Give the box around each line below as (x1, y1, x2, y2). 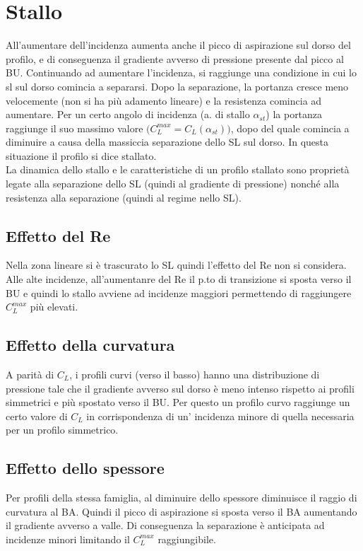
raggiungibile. (157, 531, 216, 546)
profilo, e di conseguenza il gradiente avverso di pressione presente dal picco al (6, 51, 344, 66)
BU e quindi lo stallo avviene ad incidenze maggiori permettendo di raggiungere (6, 285, 352, 300)
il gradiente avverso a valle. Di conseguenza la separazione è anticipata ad (6, 518, 325, 533)
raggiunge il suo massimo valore (6, 120, 143, 135)
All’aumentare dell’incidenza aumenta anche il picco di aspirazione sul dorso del (6, 37, 351, 52)
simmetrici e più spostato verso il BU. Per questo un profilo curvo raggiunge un (6, 395, 350, 410)
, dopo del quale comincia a (230, 120, 350, 135)
